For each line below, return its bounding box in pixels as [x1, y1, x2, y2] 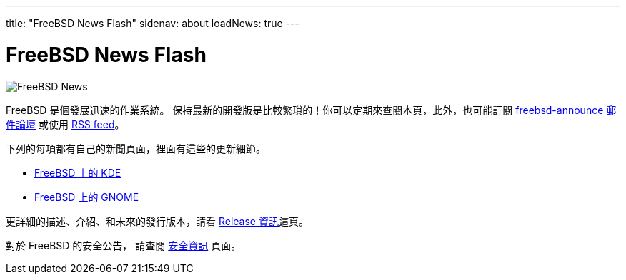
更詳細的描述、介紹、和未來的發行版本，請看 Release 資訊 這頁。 [6, 214, 309, 227]
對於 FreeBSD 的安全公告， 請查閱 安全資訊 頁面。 [6, 239, 242, 252]
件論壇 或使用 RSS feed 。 [6, 118, 125, 130]
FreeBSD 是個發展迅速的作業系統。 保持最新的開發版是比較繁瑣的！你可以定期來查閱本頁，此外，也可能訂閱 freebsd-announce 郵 [6, 103, 617, 116]
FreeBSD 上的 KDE [34, 166, 121, 179]
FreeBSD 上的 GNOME [34, 190, 139, 203]
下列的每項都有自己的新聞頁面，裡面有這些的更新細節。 [6, 142, 266, 155]
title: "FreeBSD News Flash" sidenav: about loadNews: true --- [6, 17, 299, 29]
